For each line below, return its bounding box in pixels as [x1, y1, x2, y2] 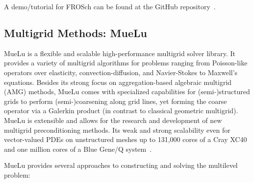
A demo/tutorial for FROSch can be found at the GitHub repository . [4, 1, 216, 11]
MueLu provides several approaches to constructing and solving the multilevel [4, 160, 238, 170]
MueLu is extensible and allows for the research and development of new [4, 115, 222, 125]
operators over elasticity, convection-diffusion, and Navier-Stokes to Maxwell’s [4, 67, 238, 77]
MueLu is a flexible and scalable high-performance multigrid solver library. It [4, 48, 236, 58]
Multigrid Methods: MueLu [4, 25, 147, 40]
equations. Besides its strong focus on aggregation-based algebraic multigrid [4, 77, 232, 87]
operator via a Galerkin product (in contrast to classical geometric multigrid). [4, 105, 238, 116]
